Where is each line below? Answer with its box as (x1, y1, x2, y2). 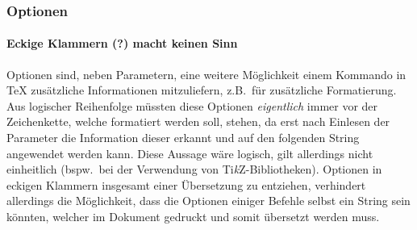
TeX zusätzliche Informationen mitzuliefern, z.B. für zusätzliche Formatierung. (6, 82, 397, 98)
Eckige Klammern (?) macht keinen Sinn (6, 35, 238, 52)
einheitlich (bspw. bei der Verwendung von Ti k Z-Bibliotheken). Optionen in (6, 161, 382, 178)
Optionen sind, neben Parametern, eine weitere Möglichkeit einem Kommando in (6, 65, 407, 82)
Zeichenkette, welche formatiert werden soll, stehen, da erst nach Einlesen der (6, 113, 390, 130)
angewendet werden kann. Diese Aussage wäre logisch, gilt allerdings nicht (6, 144, 373, 161)
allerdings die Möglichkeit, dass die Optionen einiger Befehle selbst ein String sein (6, 192, 411, 209)
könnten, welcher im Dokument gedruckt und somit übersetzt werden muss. (6, 207, 380, 224)
